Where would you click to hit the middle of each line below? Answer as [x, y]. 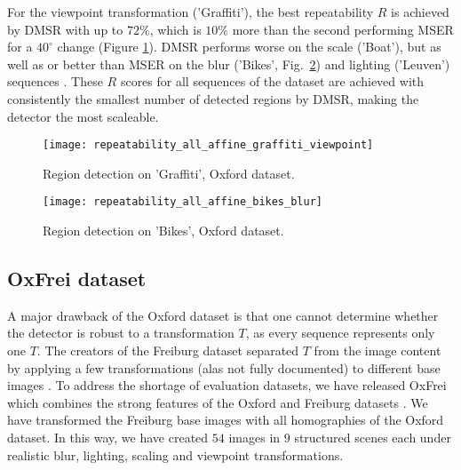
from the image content [378, 351]
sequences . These [55, 81]
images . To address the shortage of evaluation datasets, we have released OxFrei [227, 385]
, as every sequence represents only [340, 333]
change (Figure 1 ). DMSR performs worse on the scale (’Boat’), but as [249, 47]
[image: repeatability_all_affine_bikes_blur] [183, 202]
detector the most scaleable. [83, 116]
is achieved [420, 12]
